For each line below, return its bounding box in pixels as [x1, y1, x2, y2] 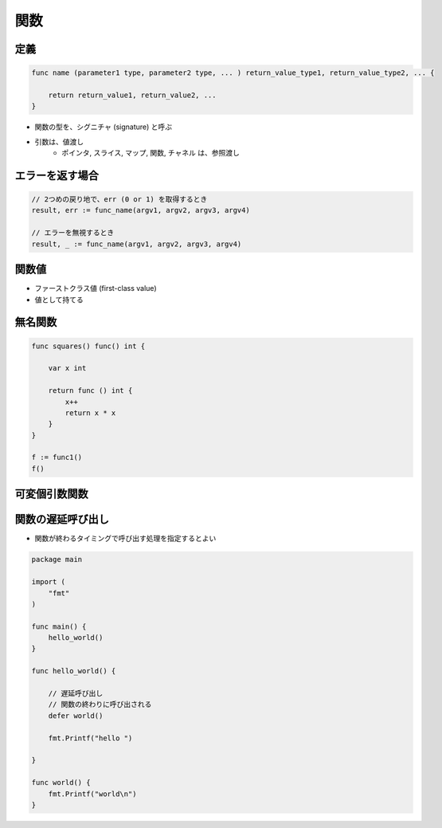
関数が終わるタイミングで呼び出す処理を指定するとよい [34, 534, 217, 543]
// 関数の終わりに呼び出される [48, 700, 152, 709]
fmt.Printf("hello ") [48, 733, 133, 743]
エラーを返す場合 [14, 168, 99, 182]
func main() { [31, 622, 87, 631]
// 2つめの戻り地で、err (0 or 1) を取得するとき [31, 195, 208, 204]
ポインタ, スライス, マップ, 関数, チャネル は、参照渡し [61, 148, 241, 158]
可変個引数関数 [14, 487, 88, 501]
